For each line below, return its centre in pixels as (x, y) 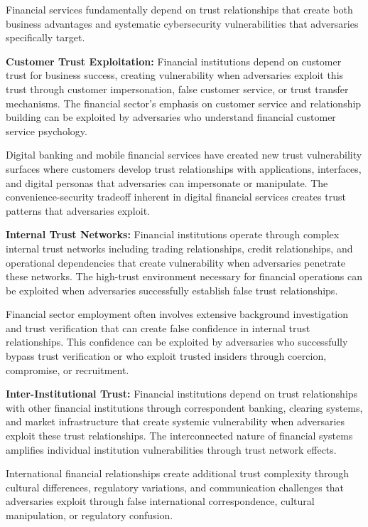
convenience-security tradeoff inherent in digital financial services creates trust (176, 197)
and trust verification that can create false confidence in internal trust (158, 328)
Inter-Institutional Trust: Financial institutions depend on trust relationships (182, 394)
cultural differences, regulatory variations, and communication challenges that (175, 487)
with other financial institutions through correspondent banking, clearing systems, (184, 407)
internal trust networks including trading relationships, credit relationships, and (179, 248)
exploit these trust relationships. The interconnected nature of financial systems (179, 436)
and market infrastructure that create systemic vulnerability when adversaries (175, 421)
